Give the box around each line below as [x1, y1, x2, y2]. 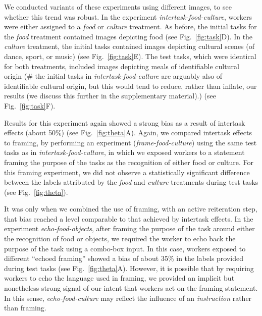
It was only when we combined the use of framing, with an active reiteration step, [4, 203, 257, 214]
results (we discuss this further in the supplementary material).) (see [4, 90, 217, 101]
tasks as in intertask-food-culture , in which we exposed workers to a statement [4, 147, 245, 157]
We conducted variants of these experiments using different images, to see [4, 2, 232, 12]
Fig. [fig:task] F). [4, 100, 56, 111]
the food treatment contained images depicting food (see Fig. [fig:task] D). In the [4, 31, 253, 41]
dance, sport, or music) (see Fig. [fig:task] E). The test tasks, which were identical [4, 50, 256, 61]
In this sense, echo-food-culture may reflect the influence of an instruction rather [4, 292, 252, 303]
